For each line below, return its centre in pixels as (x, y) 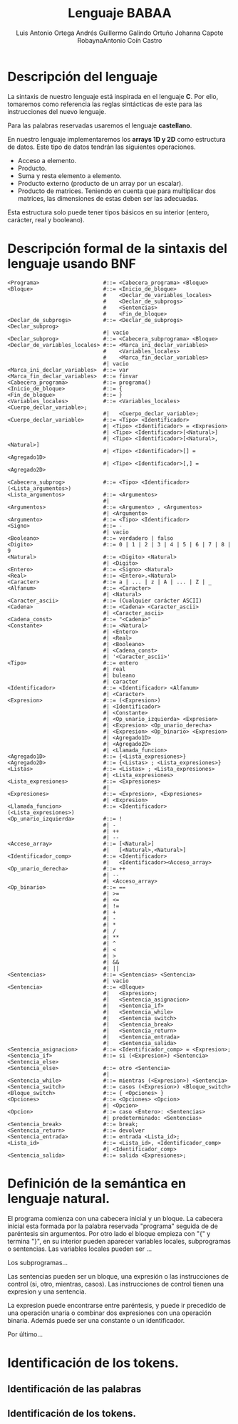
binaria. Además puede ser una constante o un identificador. (96, 1320)
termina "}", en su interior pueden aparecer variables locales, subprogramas (119, 1241)
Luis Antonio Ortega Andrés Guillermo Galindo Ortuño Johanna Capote (120, 33)
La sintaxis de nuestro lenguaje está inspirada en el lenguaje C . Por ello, (113, 96)
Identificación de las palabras (74, 1389)
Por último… (25, 1334)
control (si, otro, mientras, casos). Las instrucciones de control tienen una (116, 1284)
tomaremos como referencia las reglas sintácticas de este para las (105, 104)
